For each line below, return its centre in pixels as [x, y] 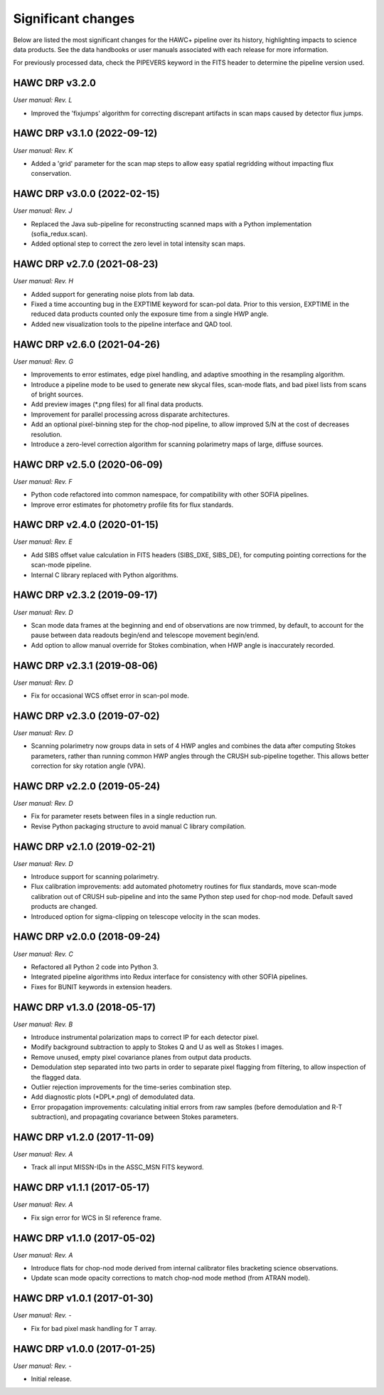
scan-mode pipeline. [61, 565]
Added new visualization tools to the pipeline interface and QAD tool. [132, 324]
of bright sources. [57, 394]
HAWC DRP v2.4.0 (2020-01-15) [86, 525]
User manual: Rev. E [43, 542]
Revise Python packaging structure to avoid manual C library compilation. [138, 826]
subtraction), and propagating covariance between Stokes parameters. [135, 1117]
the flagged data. [56, 1077]
